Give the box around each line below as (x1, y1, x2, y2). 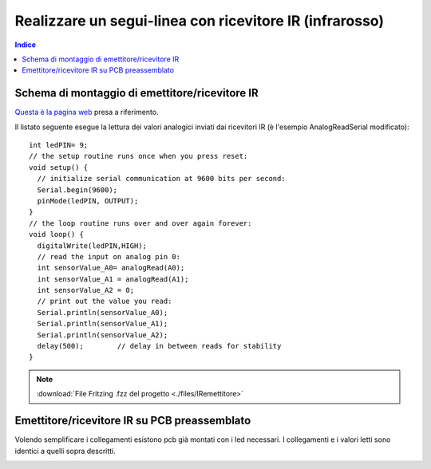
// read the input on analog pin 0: (37, 252, 181, 261)
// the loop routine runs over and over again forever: (29, 219, 252, 227)
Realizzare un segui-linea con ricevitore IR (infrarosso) (14, 12, 385, 30)
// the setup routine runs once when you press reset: (29, 152, 248, 161)
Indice (14, 40, 36, 49)
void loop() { (29, 230, 84, 239)
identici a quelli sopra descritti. (14, 446, 116, 455)
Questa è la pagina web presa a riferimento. (14, 108, 159, 117)
